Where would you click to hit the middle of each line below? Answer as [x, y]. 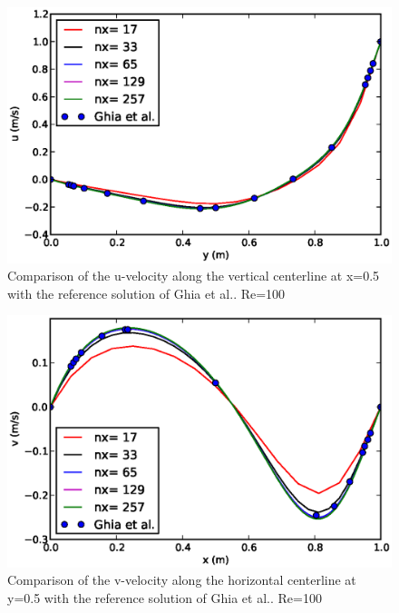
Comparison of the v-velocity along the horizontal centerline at [182, 580]
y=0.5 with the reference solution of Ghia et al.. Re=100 [165, 597]
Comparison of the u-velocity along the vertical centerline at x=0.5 [194, 276]
